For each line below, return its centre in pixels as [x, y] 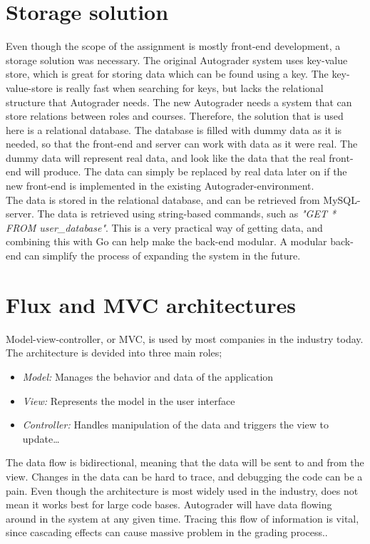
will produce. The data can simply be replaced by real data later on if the [186, 171]
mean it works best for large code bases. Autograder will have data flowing [169, 504]
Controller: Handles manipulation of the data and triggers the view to [176, 425]
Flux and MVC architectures [151, 304]
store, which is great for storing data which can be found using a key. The [167, 74]
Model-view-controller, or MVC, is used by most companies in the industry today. [185, 338]
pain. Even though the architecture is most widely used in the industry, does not [182, 490]
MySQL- [342, 199]
